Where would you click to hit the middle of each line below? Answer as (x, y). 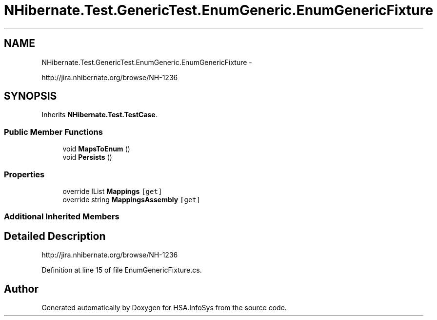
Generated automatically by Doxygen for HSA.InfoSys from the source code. (164, 308)
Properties (24, 174)
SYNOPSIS (30, 96)
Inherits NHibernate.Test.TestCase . (99, 115)
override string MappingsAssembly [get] (132, 199)
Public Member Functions (53, 132)
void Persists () (87, 157)
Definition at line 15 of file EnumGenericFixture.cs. (122, 270)
